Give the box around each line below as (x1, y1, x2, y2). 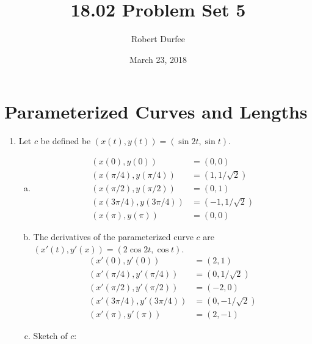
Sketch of (33, 329, 68, 342)
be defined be (40, 134, 91, 147)
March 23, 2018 (129, 53, 187, 65)
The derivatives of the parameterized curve (33, 230, 194, 243)
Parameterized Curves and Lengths (4, 99, 308, 124)
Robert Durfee (131, 32, 185, 45)
